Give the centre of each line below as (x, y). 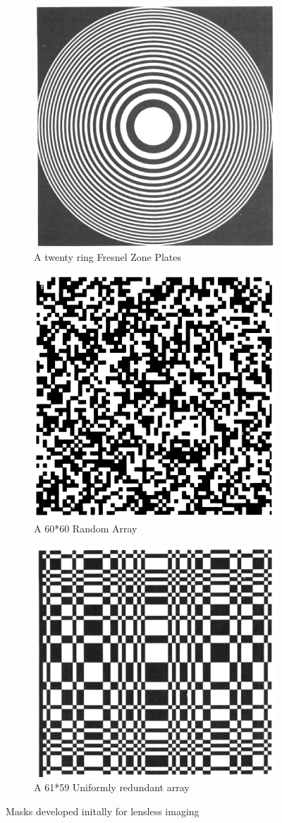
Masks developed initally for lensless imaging (103, 811)
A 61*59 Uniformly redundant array (112, 787)
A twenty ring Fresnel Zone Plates (108, 257)
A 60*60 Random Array (86, 529)
